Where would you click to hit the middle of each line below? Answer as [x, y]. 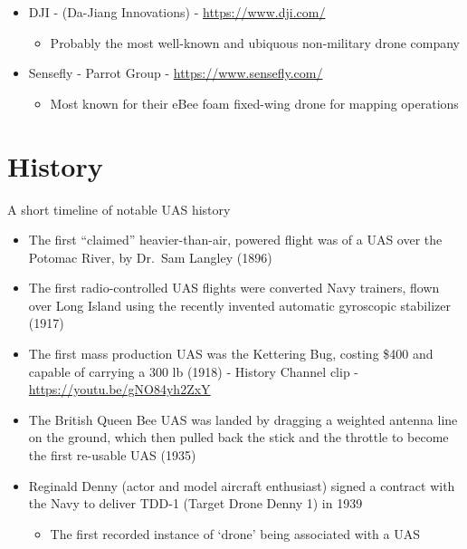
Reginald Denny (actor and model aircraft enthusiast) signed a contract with [242, 485]
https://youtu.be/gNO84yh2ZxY [119, 389]
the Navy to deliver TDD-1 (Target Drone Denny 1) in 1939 [195, 503]
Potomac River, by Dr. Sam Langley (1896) [150, 257]
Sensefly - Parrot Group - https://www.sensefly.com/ [176, 73]
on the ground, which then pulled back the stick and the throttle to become [238, 437]
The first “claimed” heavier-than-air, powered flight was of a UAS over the [235, 240]
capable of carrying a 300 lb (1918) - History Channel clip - [193, 371]
